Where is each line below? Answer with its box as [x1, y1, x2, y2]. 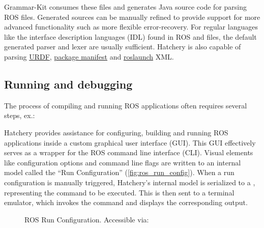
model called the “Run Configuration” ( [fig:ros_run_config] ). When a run [4, 167, 234, 178]
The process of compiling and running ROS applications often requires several [4, 100, 247, 110]
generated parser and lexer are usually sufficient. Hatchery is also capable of [4, 41, 241, 52]
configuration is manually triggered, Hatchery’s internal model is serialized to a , [4, 177, 255, 187]
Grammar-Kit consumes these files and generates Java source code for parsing [4, 2, 247, 12]
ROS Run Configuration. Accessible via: [24, 214, 149, 224]
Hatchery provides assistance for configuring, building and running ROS [4, 127, 228, 137]
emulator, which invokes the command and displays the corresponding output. [4, 197, 248, 208]
